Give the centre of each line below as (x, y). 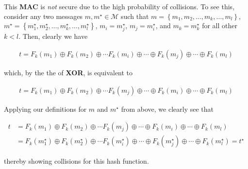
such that (135, 16)
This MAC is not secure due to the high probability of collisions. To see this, (119, 6)
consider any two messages (43, 16)
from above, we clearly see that (167, 109)
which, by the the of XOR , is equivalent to (68, 72)
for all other (220, 25)
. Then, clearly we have (53, 36)
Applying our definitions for (45, 109)
